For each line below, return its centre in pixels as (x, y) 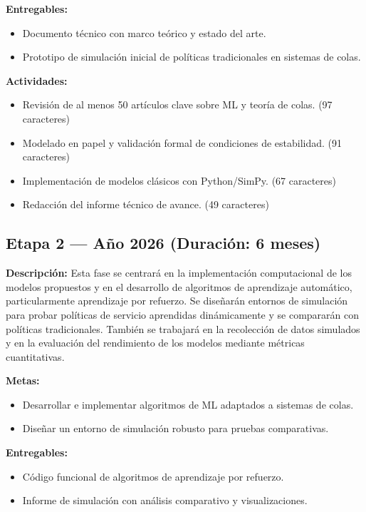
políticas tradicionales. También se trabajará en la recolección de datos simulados (183, 328)
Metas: (23, 380)
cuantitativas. (35, 356)
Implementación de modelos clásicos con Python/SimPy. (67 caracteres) (179, 180)
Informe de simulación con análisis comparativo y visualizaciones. (165, 500)
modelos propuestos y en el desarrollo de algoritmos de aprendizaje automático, (179, 286)
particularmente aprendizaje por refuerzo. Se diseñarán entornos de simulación (177, 301)
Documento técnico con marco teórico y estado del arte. (144, 32)
